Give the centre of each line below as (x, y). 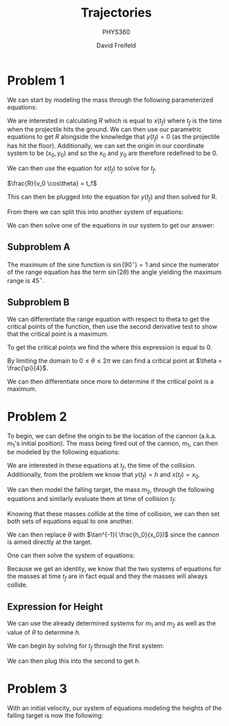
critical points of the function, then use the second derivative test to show (112, 326)
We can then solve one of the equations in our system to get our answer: (111, 225)
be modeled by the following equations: (63, 452)
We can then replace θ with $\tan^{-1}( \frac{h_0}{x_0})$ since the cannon (113, 534)
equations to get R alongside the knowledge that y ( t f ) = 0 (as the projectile (113, 138)
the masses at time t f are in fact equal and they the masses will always (107, 577)
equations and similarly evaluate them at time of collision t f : (92, 499)
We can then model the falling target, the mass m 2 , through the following (111, 490)
